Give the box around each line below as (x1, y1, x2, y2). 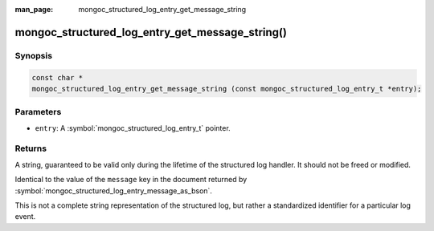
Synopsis (14, 50, 52, 61)
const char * (31, 73, 84, 82)
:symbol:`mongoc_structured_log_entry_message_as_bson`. (14, 185, 213, 196)
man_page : (14, 5, 54, 14)
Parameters (14, 107, 62, 118)
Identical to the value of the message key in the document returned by (14, 175, 248, 184)
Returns (14, 143, 47, 154)
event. (14, 212, 36, 221)
